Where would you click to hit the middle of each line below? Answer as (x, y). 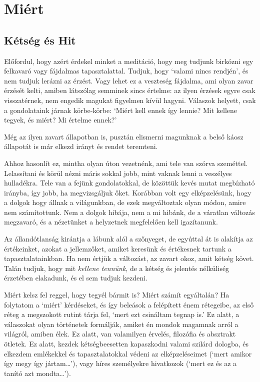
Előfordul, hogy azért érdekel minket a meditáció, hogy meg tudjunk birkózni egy (129, 61)
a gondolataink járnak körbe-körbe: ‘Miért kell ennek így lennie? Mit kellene (121, 110)
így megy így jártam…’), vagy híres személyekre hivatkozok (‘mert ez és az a (120, 363)
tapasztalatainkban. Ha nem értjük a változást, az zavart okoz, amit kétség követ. (129, 258)
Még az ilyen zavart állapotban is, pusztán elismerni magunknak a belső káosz (124, 136)
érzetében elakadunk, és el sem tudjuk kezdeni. (76, 278)
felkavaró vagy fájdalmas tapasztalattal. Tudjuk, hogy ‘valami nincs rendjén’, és (126, 71)
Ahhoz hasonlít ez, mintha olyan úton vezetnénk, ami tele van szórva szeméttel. (126, 163)
